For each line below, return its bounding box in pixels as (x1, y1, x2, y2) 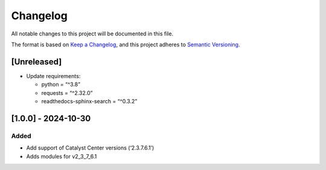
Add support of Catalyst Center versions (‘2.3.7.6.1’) (26, 144, 155, 151)
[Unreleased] (11, 56, 62, 67)
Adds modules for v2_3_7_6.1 (26, 153, 97, 160)
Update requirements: (26, 72, 81, 79)
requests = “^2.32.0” (41, 89, 93, 96)
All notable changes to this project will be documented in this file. (11, 30, 174, 37)
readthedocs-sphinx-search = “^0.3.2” (41, 98, 138, 105)
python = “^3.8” (41, 81, 81, 88)
